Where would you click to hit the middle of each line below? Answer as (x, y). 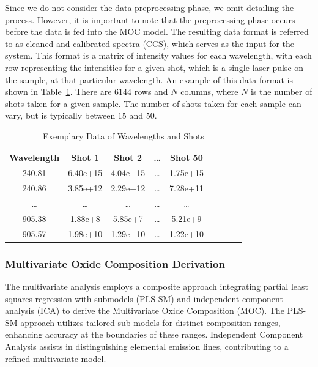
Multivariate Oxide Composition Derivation (115, 263)
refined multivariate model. (56, 358)
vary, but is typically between (60, 115)
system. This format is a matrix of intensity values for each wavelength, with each (158, 55)
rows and (151, 91)
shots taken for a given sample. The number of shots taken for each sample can (153, 103)
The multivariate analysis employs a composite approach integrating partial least (157, 287)
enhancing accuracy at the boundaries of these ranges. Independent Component (154, 334)
